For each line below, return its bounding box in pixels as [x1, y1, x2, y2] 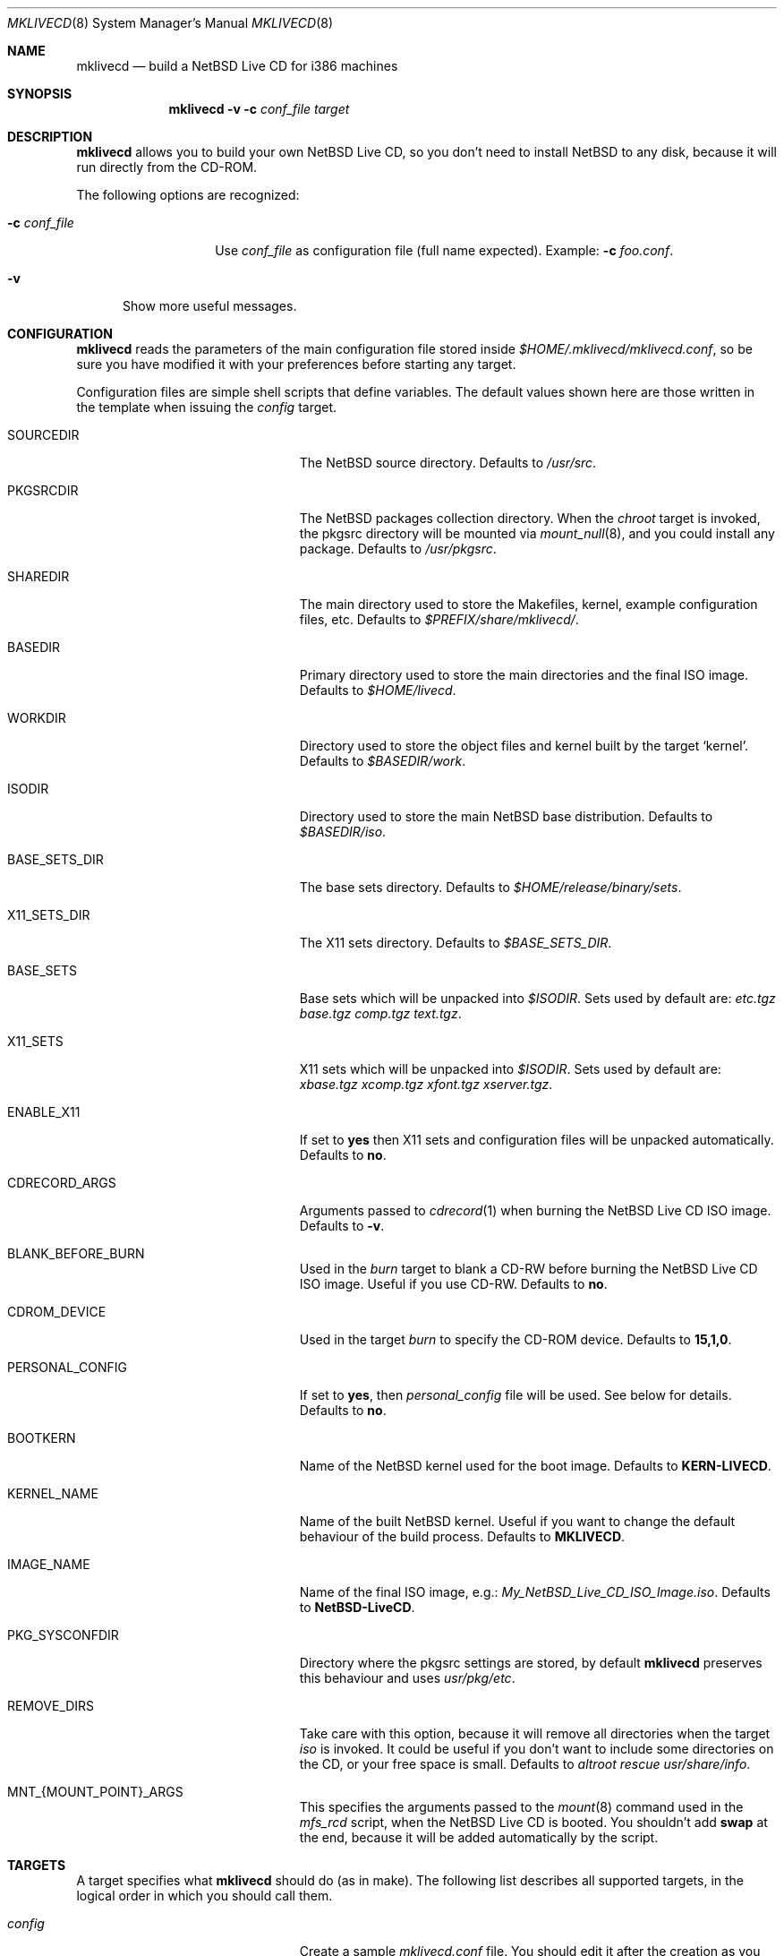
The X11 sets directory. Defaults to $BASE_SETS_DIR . [299, 935, 612, 950]
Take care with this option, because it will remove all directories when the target [299, 1726, 771, 1741]
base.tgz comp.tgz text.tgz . [299, 1006, 462, 1021]
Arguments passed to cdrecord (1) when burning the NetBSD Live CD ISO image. [299, 1203, 771, 1218]
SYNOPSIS [7, 86, 72, 101]
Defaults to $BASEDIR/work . [299, 753, 466, 768]
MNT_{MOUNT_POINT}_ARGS [7, 1784, 183, 1799]
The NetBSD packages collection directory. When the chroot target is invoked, [299, 510, 761, 526]
